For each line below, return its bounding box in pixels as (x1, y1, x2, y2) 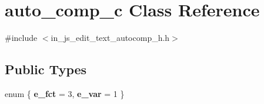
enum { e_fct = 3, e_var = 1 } (5, 87, 125, 99)
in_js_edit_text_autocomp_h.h (51, 32, 170, 44)
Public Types (5, 60, 87, 78)
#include (5, 32, 38, 44)
